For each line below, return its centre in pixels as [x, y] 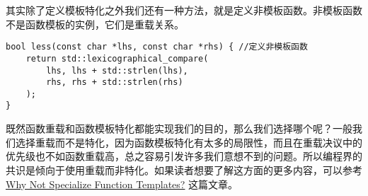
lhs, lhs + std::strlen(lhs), [117, 70]
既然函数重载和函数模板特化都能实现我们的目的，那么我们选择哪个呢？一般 [179, 128]
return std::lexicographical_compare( [117, 58]
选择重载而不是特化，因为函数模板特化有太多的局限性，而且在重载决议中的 [189, 142]
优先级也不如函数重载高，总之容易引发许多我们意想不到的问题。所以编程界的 [184, 156]
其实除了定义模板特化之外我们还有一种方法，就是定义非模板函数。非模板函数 [184, 10]
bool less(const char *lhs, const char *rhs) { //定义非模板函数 [157, 47]
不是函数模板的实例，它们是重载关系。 [95, 24]
